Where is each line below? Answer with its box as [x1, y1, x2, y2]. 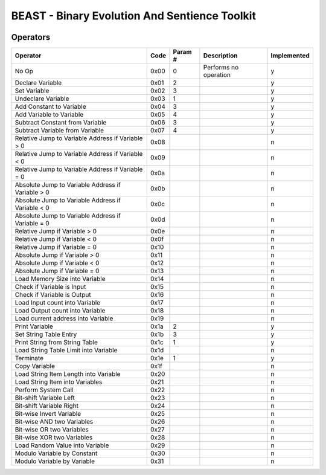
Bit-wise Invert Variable [14, 410, 81, 418]
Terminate [14, 354, 44, 363]
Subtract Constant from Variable [14, 118, 107, 127]
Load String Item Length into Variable [14, 370, 121, 378]
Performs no [203, 63, 239, 72]
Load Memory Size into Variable [14, 275, 106, 283]
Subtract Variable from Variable [14, 126, 104, 135]
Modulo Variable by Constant [14, 449, 98, 457]
